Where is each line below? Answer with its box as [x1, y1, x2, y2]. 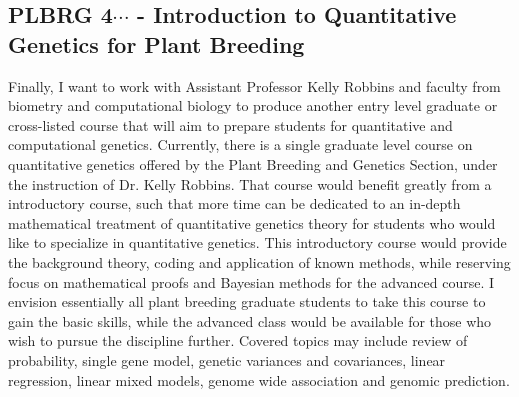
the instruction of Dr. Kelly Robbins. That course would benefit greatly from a [8, 173, 492, 194]
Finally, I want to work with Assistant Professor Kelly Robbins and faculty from [8, 75, 501, 96]
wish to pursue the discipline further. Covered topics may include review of [8, 330, 468, 351]
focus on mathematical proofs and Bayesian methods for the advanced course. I [8, 271, 495, 292]
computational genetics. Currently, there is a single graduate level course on [8, 134, 473, 155]
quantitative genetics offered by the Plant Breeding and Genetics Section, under [8, 153, 498, 174]
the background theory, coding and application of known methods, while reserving [8, 251, 511, 272]
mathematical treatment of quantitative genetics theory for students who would [8, 212, 496, 233]
